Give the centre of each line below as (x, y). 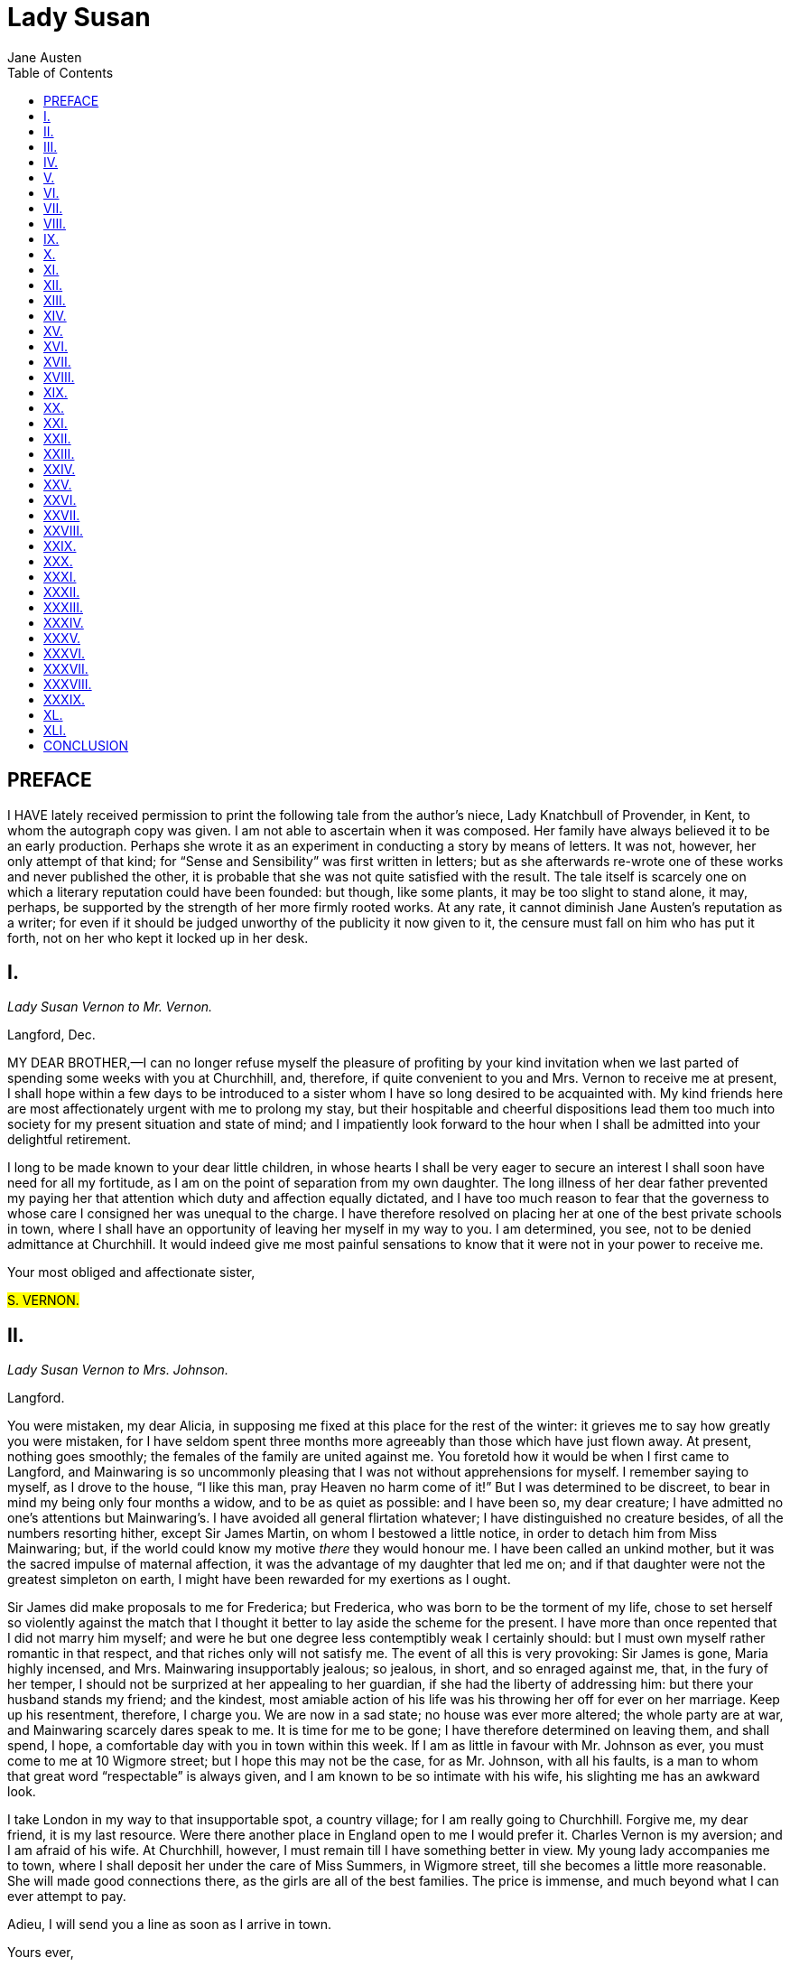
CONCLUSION (86, 745)
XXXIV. (64, 622)
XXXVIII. (68, 684)
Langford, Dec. (51, 1035)
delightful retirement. (70, 1140)
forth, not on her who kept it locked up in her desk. (158, 937)
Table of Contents (60, 72)
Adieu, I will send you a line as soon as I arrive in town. (170, 1925)
